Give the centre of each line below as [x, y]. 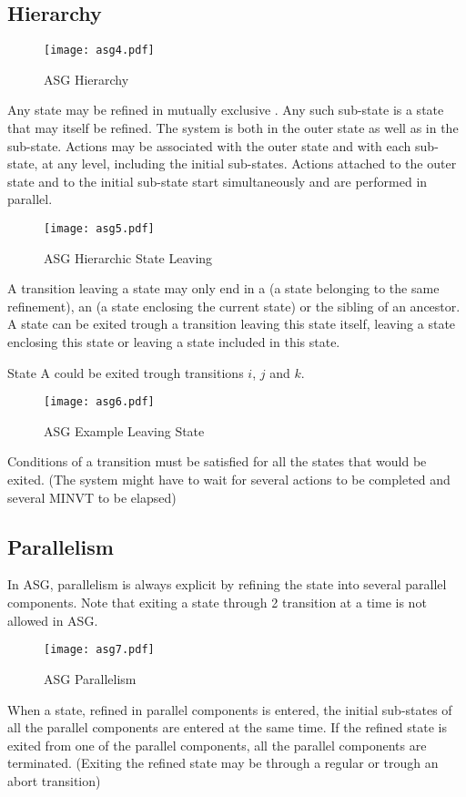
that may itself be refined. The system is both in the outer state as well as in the [233, 128]
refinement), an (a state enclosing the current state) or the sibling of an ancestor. [234, 306]
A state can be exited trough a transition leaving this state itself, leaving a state [232, 324]
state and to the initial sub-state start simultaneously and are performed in [218, 181]
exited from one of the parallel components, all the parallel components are [217, 745]
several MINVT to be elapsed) [92, 497]
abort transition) [54, 780]
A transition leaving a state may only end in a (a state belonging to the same [223, 288]
